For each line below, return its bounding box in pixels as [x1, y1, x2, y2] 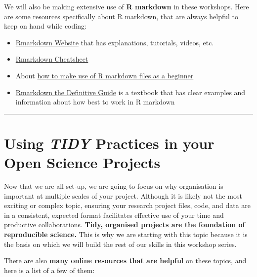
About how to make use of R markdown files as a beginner [15, 70, 194, 80]
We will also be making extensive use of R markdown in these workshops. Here [4, 1, 249, 11]
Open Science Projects [4, 152, 161, 173]
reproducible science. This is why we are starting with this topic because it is [4, 229, 248, 240]
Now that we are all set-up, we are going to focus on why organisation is [4, 181, 223, 191]
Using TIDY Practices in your [4, 133, 214, 153]
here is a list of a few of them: [4, 265, 95, 275]
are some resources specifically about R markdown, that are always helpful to [4, 11, 239, 21]
